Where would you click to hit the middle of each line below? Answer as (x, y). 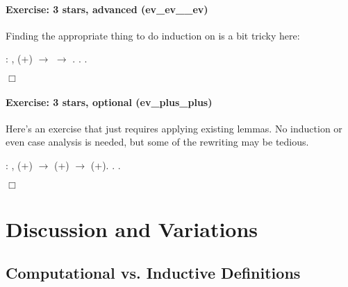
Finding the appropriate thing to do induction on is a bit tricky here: (153, 35)
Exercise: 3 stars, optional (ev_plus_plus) (109, 102)
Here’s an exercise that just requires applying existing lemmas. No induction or (174, 128)
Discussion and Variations (132, 228)
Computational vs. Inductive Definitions (153, 273)
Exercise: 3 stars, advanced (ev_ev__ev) (107, 9)
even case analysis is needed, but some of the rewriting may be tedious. (157, 142)
